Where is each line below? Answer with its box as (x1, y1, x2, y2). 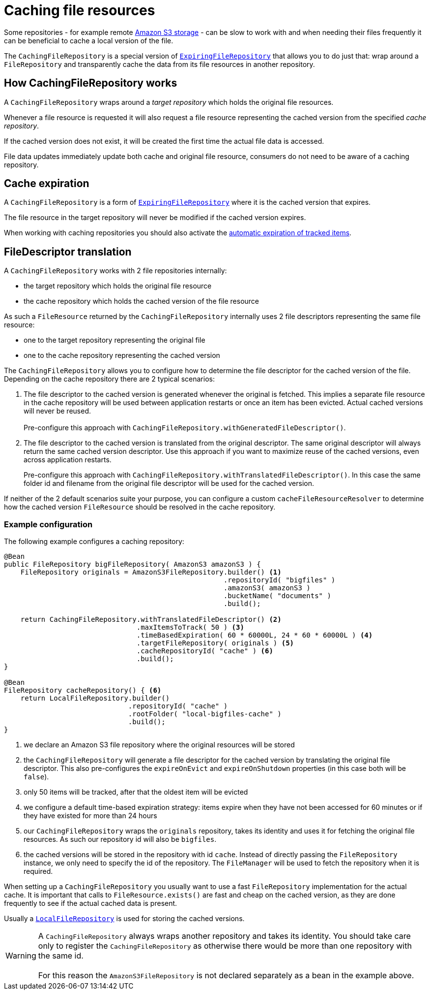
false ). (24, 772, 49, 781)
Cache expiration (4, 177, 89, 190)
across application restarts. (24, 455, 112, 464)
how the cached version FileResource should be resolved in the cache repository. (4, 503, 276, 512)
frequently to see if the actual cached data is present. (4, 899, 177, 908)
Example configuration (4, 519, 93, 529)
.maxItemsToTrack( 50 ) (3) (136, 623, 244, 632)
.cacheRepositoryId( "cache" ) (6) (136, 647, 273, 655)
